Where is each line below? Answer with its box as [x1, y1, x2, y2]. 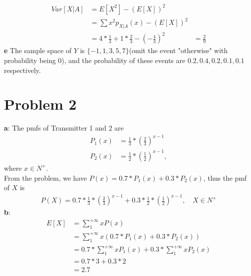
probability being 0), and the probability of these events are [4, 55, 186, 65]
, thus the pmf [203, 172, 247, 183]
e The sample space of [4, 45, 72, 56]
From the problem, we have [4, 172, 87, 183]
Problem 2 [4, 94, 77, 114]
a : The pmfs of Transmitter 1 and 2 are [4, 123, 124, 133]
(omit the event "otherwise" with [129, 45, 228, 56]
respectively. [4, 65, 41, 75]
